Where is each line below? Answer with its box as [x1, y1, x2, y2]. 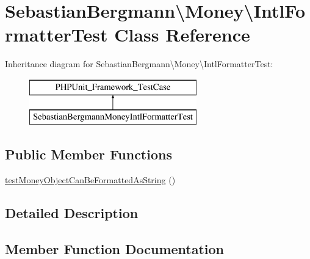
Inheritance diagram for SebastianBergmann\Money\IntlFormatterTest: [5, 57, 273, 70]
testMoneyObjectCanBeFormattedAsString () [5, 173, 176, 186]
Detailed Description [5, 203, 139, 222]
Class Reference [114, 22, 250, 47]
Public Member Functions [5, 145, 172, 164]
